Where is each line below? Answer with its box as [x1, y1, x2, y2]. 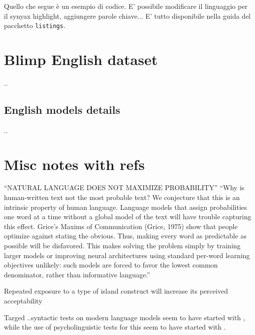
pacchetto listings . [4, 20, 65, 31]
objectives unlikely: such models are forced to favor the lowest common [4, 260, 218, 270]
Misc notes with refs [4, 154, 145, 174]
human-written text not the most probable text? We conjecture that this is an [4, 192, 240, 202]
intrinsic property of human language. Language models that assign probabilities [4, 201, 247, 212]
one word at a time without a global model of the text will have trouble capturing [4, 211, 252, 222]
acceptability [4, 296, 42, 306]
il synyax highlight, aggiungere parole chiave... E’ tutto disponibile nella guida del [4, 10, 251, 21]
